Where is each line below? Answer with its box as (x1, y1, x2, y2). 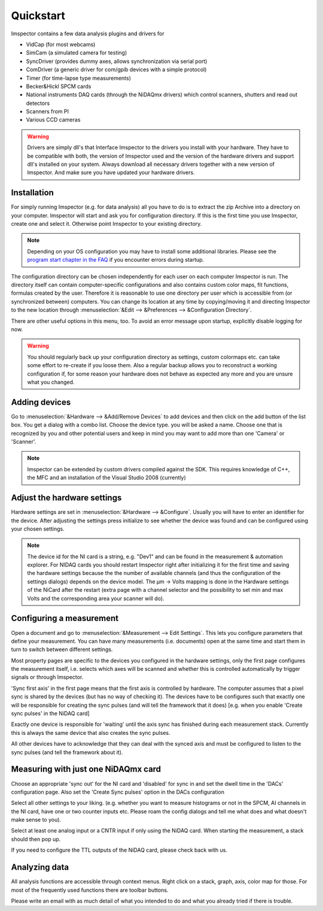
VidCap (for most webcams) (26, 41, 96, 48)
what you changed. (27, 378, 75, 386)
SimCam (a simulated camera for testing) (26, 49, 127, 56)
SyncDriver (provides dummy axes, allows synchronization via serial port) (26, 57, 208, 65)
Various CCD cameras (26, 116, 81, 123)
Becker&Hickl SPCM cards (26, 83, 92, 90)
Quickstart (11, 9, 66, 22)
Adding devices (11, 397, 71, 407)
